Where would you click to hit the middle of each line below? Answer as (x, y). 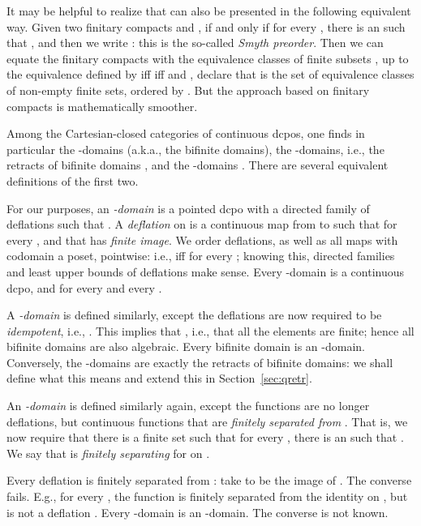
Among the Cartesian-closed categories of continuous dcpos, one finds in (186, 133)
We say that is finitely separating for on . (108, 453)
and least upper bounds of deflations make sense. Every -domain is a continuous (206, 271)
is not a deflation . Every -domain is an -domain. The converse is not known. (198, 512)
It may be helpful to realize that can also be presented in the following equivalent (209, 11)
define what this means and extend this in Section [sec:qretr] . (159, 378)
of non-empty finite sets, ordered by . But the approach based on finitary (188, 90)
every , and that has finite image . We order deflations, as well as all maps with (202, 239)
